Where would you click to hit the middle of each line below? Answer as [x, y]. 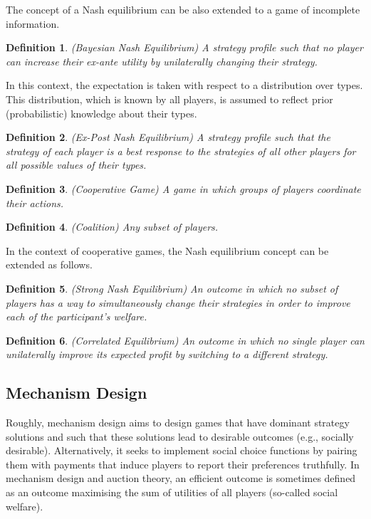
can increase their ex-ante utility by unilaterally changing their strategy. [162, 61]
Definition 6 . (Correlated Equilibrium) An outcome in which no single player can [185, 340]
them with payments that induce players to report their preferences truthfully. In [183, 464]
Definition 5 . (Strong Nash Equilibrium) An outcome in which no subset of [172, 288]
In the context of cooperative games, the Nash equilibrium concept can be [167, 250]
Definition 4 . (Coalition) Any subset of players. [112, 227]
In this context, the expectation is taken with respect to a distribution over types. [184, 85]
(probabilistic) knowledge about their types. [101, 113]
